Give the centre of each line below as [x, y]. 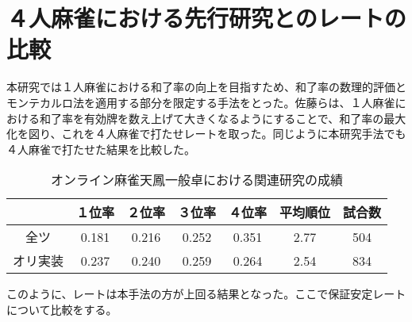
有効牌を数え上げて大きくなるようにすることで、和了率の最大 [245, 118]
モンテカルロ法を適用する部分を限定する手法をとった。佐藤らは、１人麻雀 [201, 102]
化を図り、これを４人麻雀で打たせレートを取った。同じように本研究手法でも [206, 134]
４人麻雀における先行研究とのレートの [206, 18]
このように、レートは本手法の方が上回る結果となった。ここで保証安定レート [206, 294]
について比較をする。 [62, 309]
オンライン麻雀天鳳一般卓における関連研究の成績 [197, 180]
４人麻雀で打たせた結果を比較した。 [101, 149]
